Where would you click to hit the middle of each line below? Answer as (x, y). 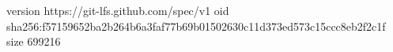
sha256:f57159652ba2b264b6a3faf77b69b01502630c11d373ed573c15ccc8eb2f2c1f (196, 26)
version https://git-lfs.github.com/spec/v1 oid (118, 10)
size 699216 (34, 41)
